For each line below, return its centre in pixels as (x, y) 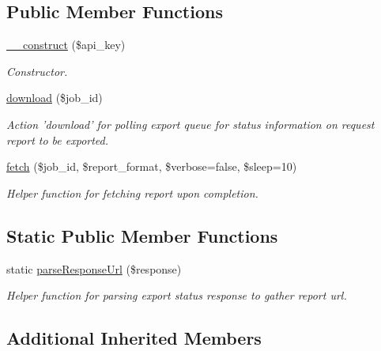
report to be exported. (58, 140)
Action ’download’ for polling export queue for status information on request (190, 124)
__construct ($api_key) (66, 45)
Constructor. (37, 71)
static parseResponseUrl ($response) (94, 268)
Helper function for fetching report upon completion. (132, 192)
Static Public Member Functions (142, 235)
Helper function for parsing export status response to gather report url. (177, 295)
